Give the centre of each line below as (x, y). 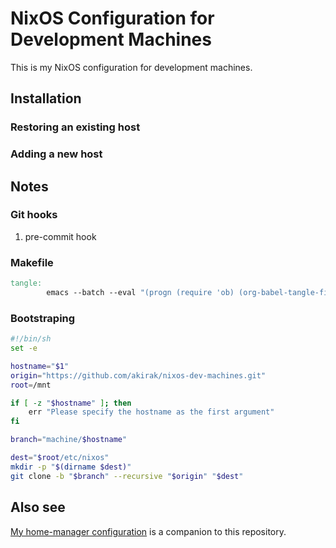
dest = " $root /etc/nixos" (60, 458)
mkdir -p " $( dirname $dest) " (71, 467)
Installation (46, 98)
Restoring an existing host (75, 127)
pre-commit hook (60, 236)
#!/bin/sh (31, 339)
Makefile (32, 262)
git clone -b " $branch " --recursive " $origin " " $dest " (127, 476)
